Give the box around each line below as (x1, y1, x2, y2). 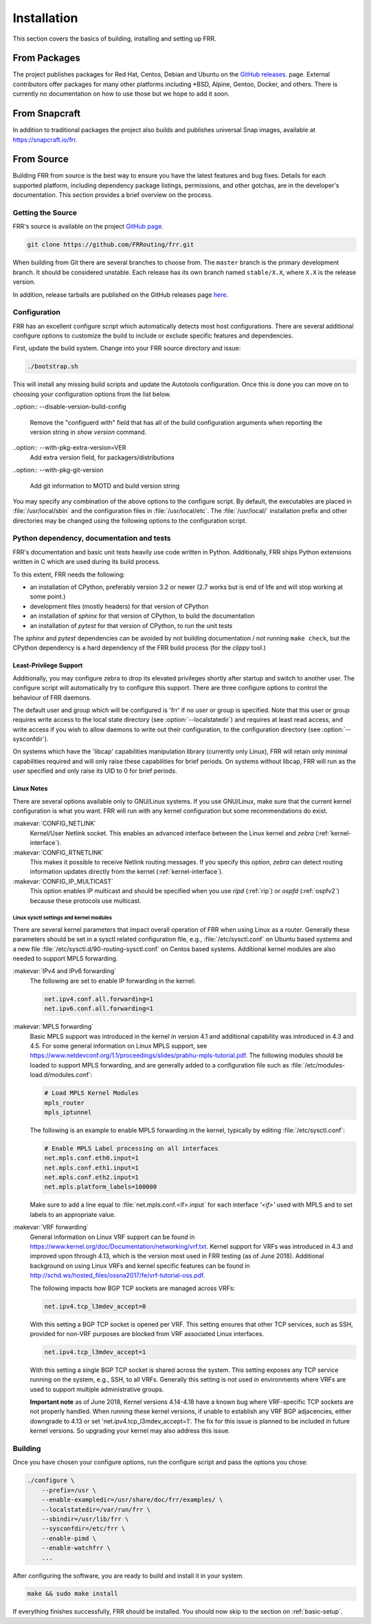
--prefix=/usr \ (41, 1486, 96, 1494)
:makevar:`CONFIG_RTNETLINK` (12, 848, 104, 857)
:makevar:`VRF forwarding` (12, 1223, 89, 1231)
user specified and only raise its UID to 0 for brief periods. (12, 767, 178, 775)
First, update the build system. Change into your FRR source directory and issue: (12, 344, 241, 353)
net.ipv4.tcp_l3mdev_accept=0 (44, 1302, 146, 1310)
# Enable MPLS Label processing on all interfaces (44, 1144, 219, 1152)
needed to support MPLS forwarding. (12, 955, 118, 963)
